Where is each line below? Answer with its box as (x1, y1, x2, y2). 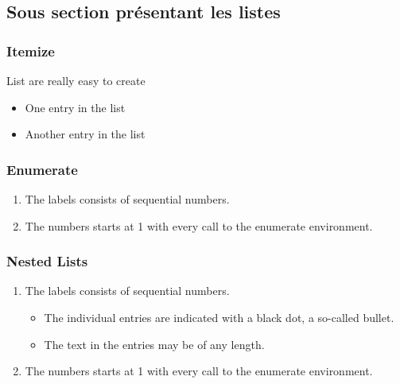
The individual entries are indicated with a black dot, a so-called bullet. (44, 309, 394, 325)
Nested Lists (6, 251, 88, 271)
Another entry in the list (25, 126, 146, 142)
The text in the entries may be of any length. (44, 336, 265, 352)
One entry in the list (25, 99, 126, 115)
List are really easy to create (6, 72, 146, 88)
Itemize (6, 41, 55, 60)
